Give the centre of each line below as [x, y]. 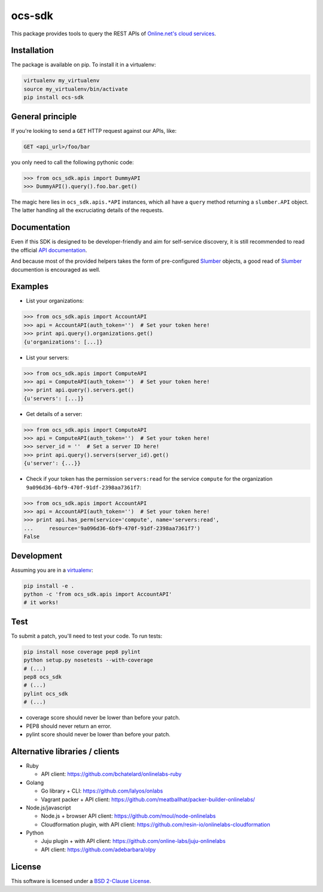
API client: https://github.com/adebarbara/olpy [98, 849]
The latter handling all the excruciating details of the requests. [87, 210]
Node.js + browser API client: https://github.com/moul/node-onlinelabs [128, 816]
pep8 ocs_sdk [43, 677]
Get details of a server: [54, 414]
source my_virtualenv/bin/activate [76, 89]
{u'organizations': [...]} [63, 342]
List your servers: [48, 357]
